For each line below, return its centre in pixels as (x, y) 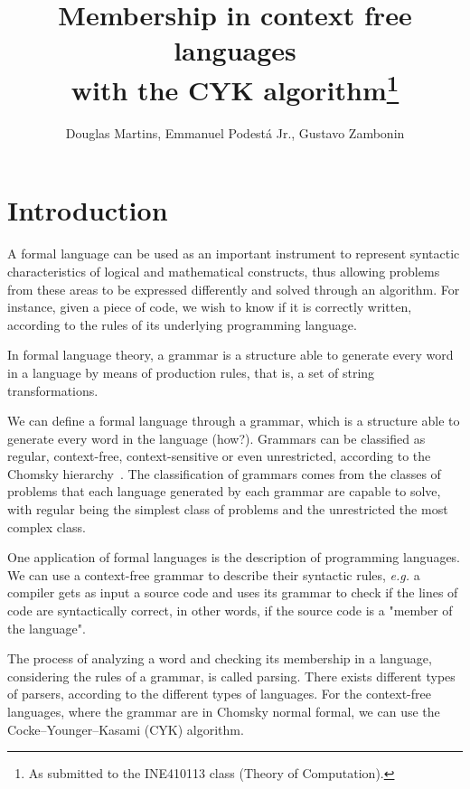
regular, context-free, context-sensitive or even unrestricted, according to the (219, 456)
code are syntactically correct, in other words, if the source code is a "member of (230, 611)
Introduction (88, 210)
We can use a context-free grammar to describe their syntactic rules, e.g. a (214, 574)
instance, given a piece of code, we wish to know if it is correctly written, (210, 307)
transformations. (53, 390)
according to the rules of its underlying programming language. (182, 324)
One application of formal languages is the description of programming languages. (234, 557)
